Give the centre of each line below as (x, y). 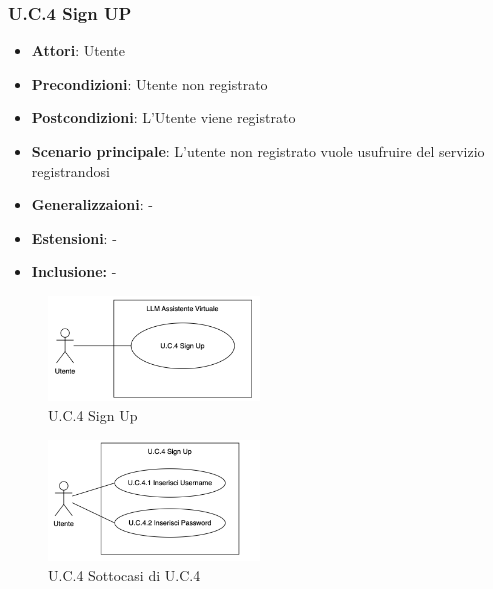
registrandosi (70, 170)
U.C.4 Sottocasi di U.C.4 (124, 574)
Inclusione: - (74, 271)
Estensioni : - (74, 237)
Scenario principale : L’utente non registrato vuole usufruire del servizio (258, 151)
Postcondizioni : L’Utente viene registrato (163, 117)
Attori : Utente (78, 50)
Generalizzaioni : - (92, 204)
